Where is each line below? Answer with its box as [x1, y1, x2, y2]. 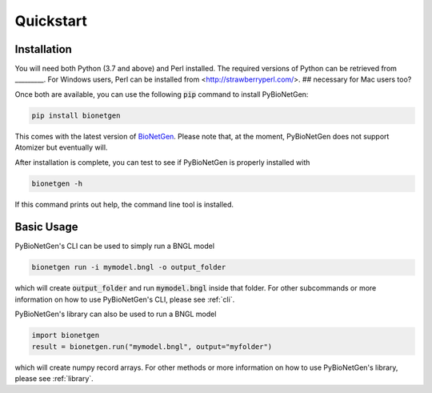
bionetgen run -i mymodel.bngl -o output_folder [31, 263, 226, 272]
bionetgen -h [31, 178, 83, 188]
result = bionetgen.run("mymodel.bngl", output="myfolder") [31, 342, 273, 351]
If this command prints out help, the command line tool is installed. [14, 199, 234, 209]
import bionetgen [31, 331, 100, 340]
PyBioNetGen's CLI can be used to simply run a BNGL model [14, 241, 215, 251]
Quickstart [14, 12, 88, 30]
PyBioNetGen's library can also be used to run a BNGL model [14, 309, 217, 319]
